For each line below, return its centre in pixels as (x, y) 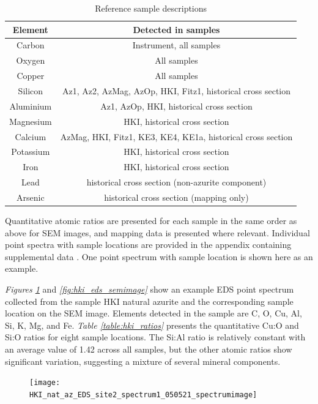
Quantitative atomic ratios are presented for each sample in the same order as (151, 220)
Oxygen (31, 60)
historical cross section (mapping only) (176, 197)
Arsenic (31, 197)
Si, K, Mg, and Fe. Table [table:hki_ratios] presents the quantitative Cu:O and (152, 325)
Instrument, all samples (176, 45)
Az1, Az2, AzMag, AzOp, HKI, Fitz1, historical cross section (176, 90)
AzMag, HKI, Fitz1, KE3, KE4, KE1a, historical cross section (176, 136)
